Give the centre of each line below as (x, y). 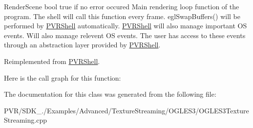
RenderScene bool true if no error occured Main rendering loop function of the (122, 6)
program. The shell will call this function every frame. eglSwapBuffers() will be (122, 16)
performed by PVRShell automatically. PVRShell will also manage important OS (126, 26)
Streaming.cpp (25, 120)
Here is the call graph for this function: (63, 77)
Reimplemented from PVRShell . (52, 61)
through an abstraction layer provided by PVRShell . (82, 45)
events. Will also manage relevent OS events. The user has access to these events (125, 35)
